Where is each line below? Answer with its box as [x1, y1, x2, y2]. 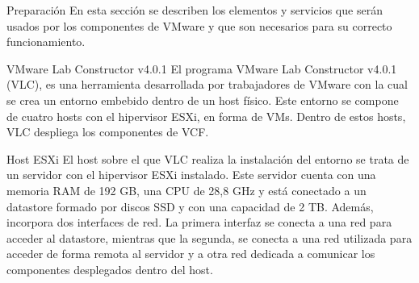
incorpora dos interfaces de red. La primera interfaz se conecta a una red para [6, 214, 392, 231]
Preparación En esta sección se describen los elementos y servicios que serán [6, 2, 383, 18]
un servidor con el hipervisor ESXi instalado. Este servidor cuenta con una [6, 166, 376, 183]
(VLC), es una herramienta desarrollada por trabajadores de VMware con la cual [6, 76, 408, 93]
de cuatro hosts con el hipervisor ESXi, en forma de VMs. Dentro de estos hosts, [6, 107, 406, 124]
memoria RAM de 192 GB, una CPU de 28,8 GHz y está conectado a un [6, 181, 367, 198]
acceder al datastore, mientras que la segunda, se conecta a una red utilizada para [6, 229, 413, 246]
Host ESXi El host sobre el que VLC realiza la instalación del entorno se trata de [6, 150, 409, 167]
